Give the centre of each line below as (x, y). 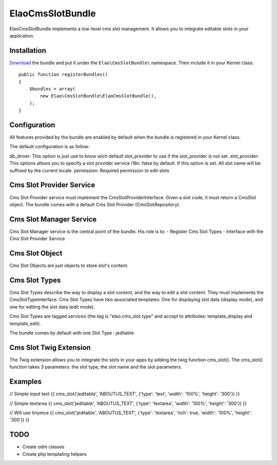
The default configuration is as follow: (50, 147)
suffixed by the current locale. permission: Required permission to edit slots (89, 170)
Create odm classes (43, 447)
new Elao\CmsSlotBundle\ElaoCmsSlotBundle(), (98, 96)
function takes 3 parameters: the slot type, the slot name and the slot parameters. (96, 367)
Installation (28, 51)
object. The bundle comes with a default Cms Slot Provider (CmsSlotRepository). (95, 204)
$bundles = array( (52, 89)
